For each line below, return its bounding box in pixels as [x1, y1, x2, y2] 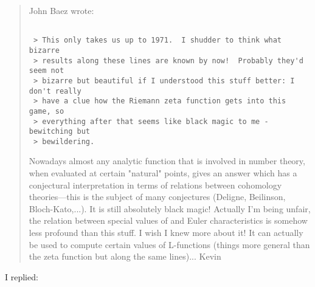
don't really [29, 86, 81, 95]
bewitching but [29, 127, 91, 136]
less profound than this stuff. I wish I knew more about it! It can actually [29, 226, 303, 239]
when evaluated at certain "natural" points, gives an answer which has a [29, 167, 297, 179]
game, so [29, 106, 64, 116]
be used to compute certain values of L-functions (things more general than [29, 238, 310, 251]
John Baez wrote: [29, 4, 94, 16]
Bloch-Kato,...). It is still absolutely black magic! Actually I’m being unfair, [29, 202, 311, 215]
